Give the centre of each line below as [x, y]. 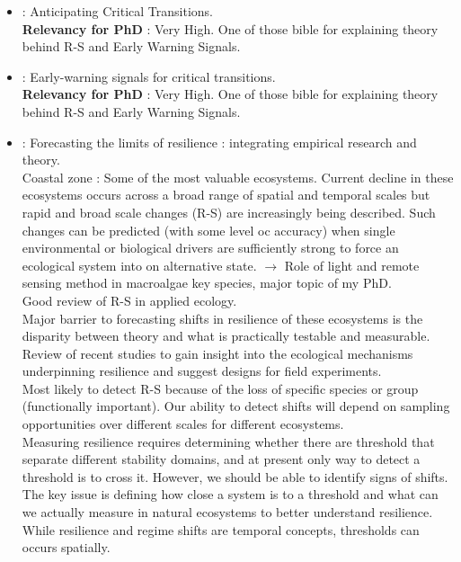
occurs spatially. [66, 547]
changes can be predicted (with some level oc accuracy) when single [208, 230]
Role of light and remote [352, 265]
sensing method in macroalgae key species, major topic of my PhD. [207, 283]
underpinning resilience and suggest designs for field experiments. [202, 371]
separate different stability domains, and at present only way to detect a [221, 459]
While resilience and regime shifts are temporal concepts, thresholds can [221, 529]
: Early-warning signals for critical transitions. [149, 76]
